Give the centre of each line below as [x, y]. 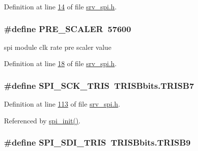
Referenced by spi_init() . [42, 120]
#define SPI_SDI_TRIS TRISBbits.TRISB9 [98, 142]
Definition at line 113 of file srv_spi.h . [62, 104]
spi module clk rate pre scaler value [58, 47]
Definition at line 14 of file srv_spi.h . [60, 6]
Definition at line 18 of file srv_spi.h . [60, 63]
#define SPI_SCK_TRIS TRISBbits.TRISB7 [99, 85]
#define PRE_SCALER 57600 [68, 28]
